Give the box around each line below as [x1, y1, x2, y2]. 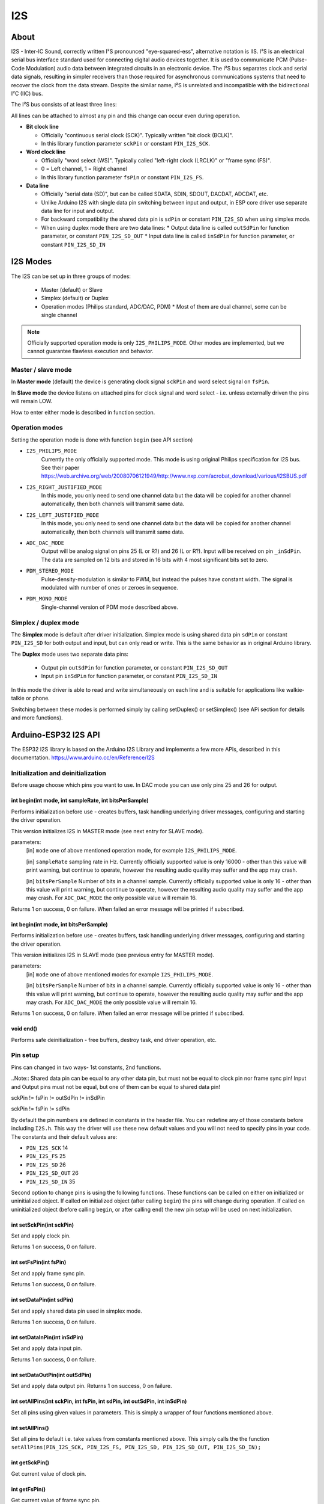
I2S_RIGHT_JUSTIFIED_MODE [26, 484, 103, 490]
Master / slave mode [11, 366, 72, 374]
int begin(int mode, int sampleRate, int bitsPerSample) [11, 797, 149, 804]
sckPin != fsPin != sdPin [11, 1105, 70, 1112]
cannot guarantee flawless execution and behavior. [27, 348, 154, 355]
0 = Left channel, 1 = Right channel [41, 165, 127, 173]
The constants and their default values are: [11, 1133, 118, 1140]
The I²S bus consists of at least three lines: [11, 101, 117, 108]
